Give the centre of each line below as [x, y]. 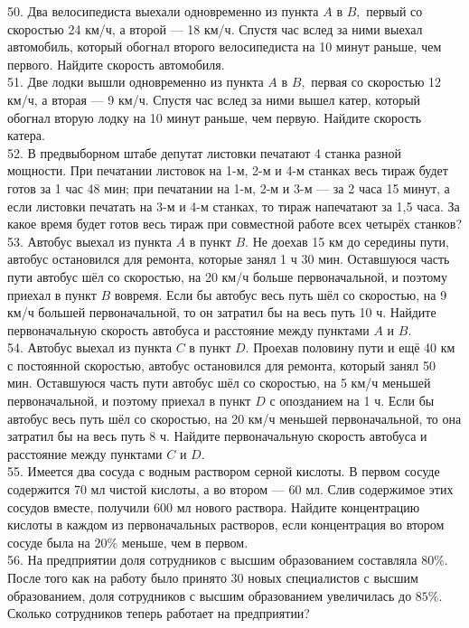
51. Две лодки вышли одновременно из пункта [136, 82]
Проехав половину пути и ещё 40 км [354, 347]
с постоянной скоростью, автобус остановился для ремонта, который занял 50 [221, 365]
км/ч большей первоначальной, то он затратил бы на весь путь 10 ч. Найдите [222, 312]
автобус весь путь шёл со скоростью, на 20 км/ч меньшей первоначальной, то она [234, 418]
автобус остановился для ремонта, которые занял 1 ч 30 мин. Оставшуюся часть [229, 259]
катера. [26, 135]
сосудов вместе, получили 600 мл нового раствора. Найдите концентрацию [214, 506]
